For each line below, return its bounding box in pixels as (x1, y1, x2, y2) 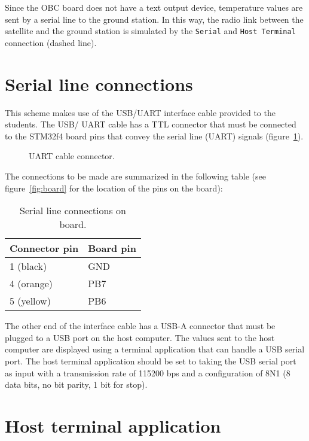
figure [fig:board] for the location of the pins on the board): (5, 181, 223, 194)
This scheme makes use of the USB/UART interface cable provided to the (5, 106, 276, 118)
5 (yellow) (10, 294, 51, 308)
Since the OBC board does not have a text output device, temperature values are (5, 1, 303, 13)
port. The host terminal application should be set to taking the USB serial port (5, 354, 296, 367)
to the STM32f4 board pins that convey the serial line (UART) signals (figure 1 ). (5, 129, 304, 142)
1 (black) (10, 259, 47, 273)
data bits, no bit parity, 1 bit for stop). (5, 378, 148, 391)
